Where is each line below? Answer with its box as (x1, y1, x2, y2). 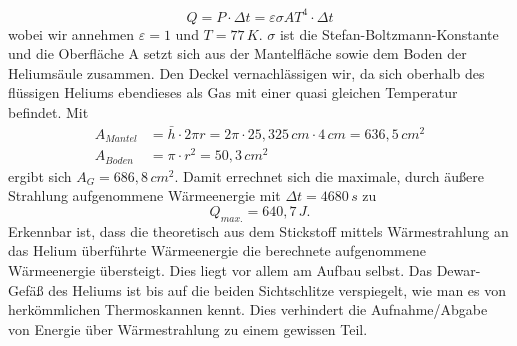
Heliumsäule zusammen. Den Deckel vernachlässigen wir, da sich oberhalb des (8, 62, 485, 83)
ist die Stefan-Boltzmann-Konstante (279, 23, 499, 44)
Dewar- (436, 259, 481, 280)
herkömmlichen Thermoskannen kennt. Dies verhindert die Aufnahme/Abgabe (8, 299, 488, 320)
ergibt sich (8, 165, 72, 186)
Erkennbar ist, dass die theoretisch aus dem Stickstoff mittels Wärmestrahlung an (8, 220, 509, 241)
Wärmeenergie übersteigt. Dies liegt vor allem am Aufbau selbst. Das (8, 259, 433, 280)
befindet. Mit (8, 101, 89, 122)
